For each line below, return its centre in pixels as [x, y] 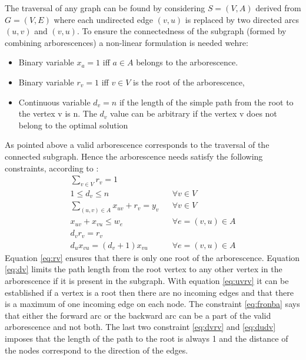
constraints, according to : [52, 168]
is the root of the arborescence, [189, 82]
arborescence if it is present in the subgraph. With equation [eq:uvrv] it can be [147, 281]
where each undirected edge [103, 19]
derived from [278, 8]
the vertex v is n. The [58, 113]
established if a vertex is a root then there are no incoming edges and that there [149, 292]
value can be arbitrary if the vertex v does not [194, 113]
